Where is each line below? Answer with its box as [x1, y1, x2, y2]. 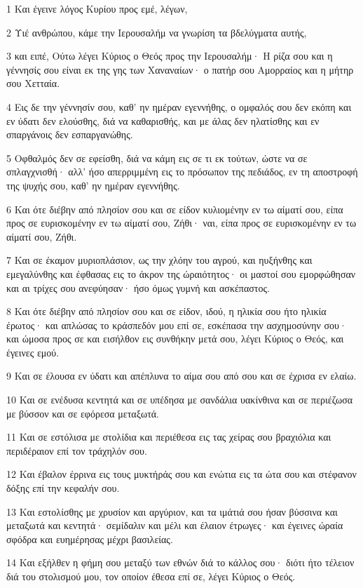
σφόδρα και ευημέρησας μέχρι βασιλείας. [6, 531, 173, 546]
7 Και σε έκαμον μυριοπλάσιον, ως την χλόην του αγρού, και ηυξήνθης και [6, 253, 313, 267]
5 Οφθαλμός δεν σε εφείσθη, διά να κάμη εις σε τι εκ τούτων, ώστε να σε [6, 150, 308, 165]
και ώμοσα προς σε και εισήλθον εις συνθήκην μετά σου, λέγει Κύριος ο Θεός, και [6, 331, 344, 346]
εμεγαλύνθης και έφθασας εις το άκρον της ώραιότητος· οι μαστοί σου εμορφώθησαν [6, 266, 356, 281]
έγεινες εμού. [6, 345, 60, 359]
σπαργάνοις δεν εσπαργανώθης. [6, 127, 133, 142]
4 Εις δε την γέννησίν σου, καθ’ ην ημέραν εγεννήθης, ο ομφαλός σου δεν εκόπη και [6, 99, 352, 114]
